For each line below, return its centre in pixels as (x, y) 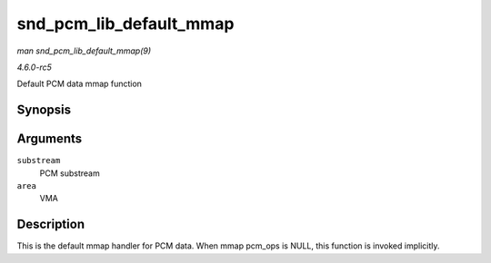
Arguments (50, 139)
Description (51, 224)
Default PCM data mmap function (80, 84)
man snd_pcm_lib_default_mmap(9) (84, 51)
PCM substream (70, 173)
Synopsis (44, 110)
